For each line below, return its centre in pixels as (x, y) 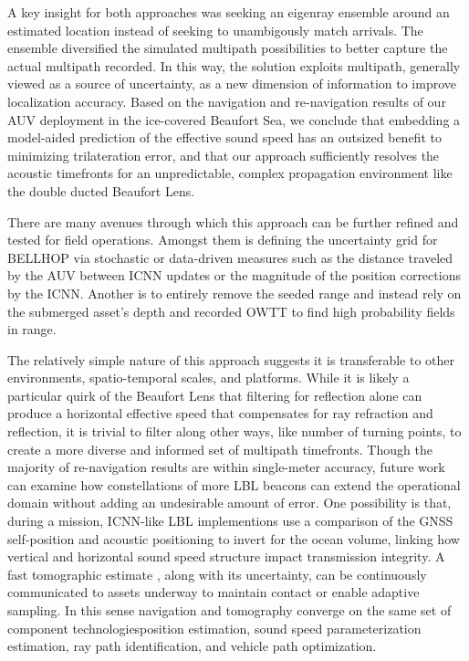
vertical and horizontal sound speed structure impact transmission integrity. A (226, 556)
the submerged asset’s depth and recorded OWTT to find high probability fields (231, 311)
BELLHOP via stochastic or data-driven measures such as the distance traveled (230, 257)
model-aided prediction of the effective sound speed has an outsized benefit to (224, 137)
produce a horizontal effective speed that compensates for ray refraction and (220, 413)
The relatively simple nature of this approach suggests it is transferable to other (231, 359)
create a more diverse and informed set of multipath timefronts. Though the (220, 449)
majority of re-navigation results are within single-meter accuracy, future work (226, 467)
